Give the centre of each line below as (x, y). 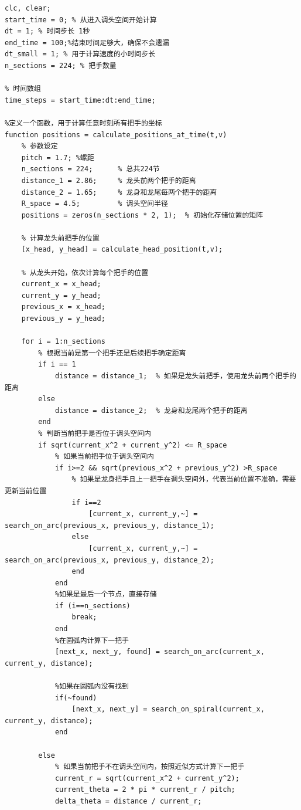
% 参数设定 (40, 146)
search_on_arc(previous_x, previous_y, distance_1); (110, 525)
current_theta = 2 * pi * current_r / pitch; (145, 790)
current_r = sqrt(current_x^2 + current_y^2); (147, 778)
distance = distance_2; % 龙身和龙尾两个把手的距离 (151, 410)
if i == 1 (57, 365)
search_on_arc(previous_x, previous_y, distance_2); (110, 560)
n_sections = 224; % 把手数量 (61, 65)
